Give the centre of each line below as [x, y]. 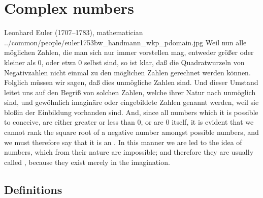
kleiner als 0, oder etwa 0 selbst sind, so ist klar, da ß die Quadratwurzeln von [124, 62]
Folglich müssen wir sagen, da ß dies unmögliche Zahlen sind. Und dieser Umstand [131, 82]
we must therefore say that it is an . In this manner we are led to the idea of [123, 142]
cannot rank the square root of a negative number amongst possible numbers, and [131, 132]
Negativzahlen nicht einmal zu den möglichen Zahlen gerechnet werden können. [127, 72]
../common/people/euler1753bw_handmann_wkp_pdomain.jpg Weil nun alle [125, 42]
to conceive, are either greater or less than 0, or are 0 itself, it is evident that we [129, 122]
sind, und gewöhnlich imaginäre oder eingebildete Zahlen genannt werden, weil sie [131, 102]
